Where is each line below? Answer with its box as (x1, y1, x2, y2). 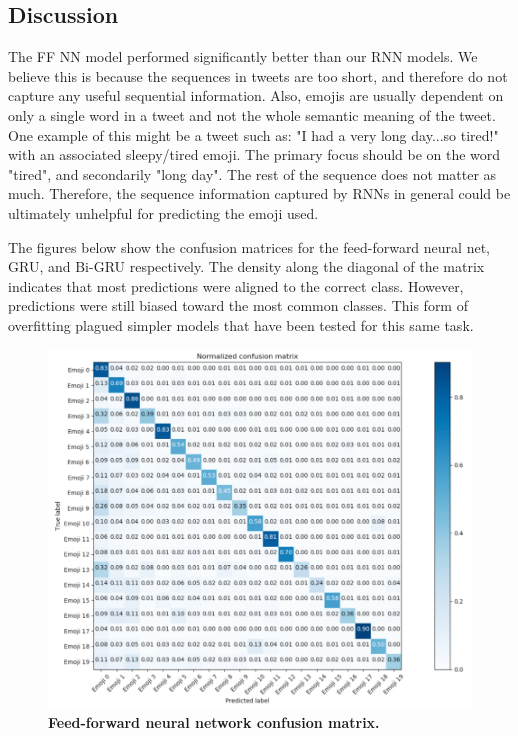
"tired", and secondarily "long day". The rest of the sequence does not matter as (8, 163, 497, 184)
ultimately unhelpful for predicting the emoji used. (8, 202, 319, 223)
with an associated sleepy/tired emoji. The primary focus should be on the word (8, 144, 501, 165)
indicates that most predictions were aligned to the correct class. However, (8, 275, 464, 296)
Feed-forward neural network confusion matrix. (48, 711, 380, 732)
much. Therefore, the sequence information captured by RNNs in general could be (8, 183, 511, 204)
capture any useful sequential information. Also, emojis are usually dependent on (8, 85, 504, 106)
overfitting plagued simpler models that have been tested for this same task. (8, 314, 474, 335)
